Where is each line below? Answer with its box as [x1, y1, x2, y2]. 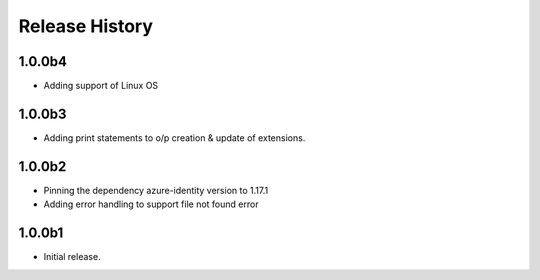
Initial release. [43, 251, 101, 263]
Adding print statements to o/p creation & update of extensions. [43, 131, 306, 144]
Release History [18, 15, 154, 37]
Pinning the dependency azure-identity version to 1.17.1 [43, 184, 269, 196]
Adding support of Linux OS [43, 80, 159, 92]
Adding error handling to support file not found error [43, 198, 259, 210]
